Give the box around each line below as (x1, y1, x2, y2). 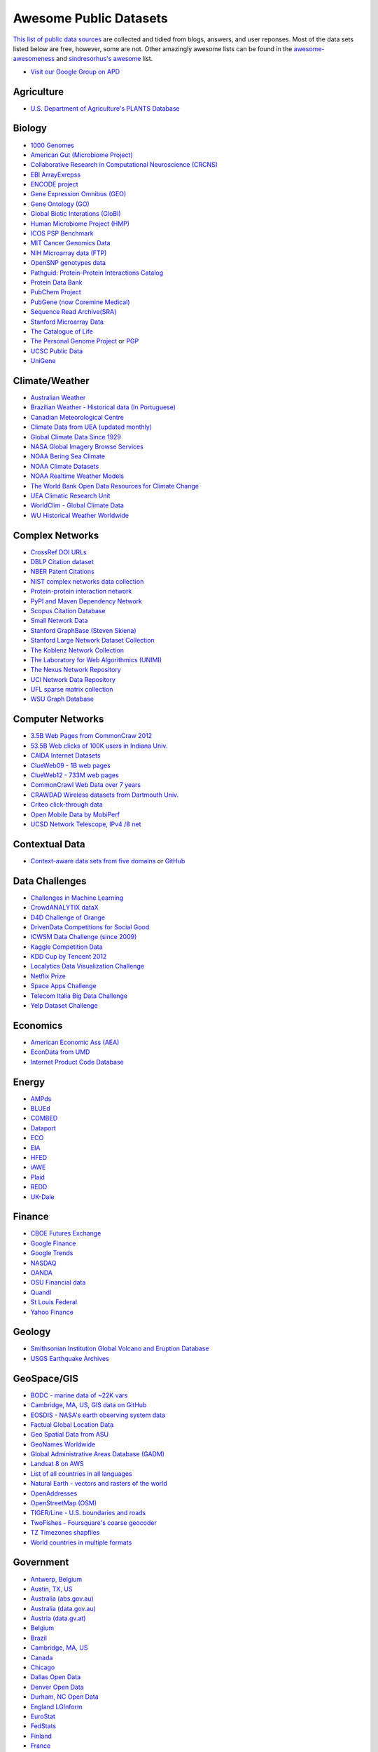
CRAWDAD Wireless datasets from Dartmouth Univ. (30, 791, 179, 799)
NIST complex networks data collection (30, 577, 144, 585)
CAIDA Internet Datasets (30, 751, 101, 760)
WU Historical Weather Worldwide (30, 511, 129, 519)
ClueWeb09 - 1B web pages (30, 761, 111, 769)
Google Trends (30, 1249, 73, 1257)
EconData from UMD (30, 1048, 90, 1056)
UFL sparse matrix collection (30, 685, 113, 694)
